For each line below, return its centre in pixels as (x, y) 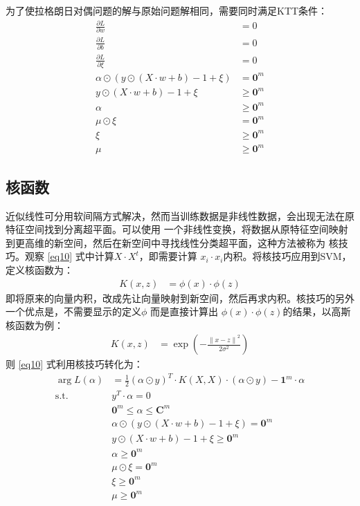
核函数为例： (35, 325)
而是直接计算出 (184, 311)
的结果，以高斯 (317, 311)
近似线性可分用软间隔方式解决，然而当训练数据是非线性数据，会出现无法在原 (180, 215)
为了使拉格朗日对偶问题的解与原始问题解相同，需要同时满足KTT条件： (167, 10)
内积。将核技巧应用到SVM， (287, 256)
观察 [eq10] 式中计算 (69, 256)
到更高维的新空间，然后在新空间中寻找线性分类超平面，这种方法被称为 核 (172, 242)
